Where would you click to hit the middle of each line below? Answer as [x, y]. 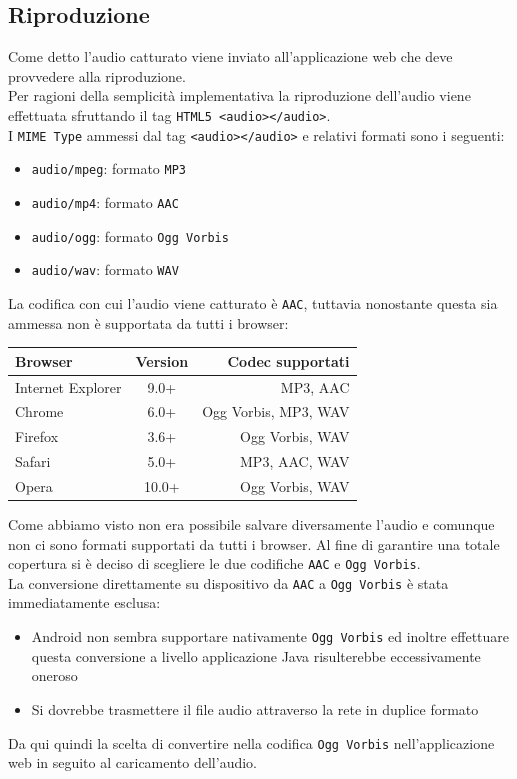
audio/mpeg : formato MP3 [108, 168]
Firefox [37, 436]
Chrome [39, 411]
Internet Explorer [68, 386]
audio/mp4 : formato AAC [105, 201]
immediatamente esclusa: [84, 602]
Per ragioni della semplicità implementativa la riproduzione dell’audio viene [239, 95]
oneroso [54, 675]
